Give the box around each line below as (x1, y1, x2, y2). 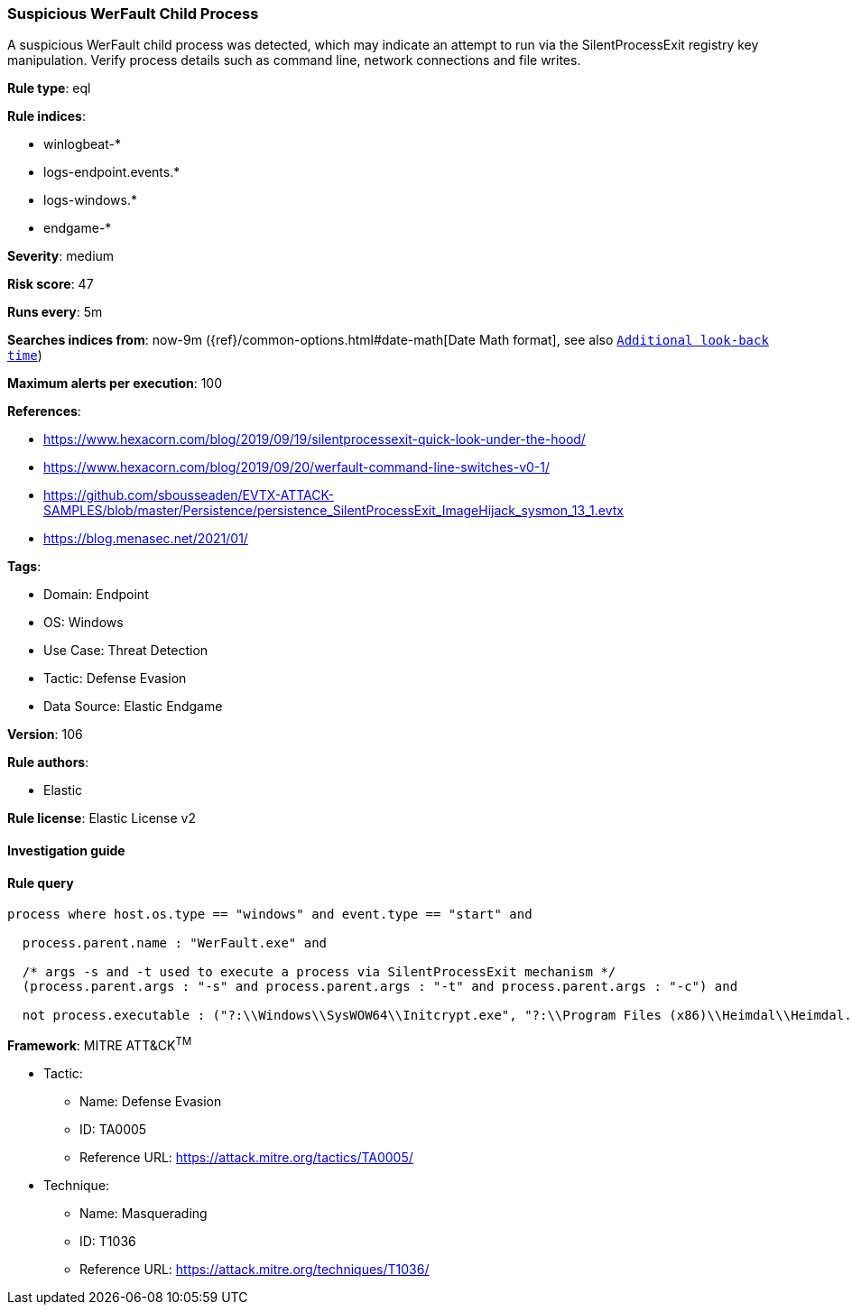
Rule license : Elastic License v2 (7, 810, 196, 827)
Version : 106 (7, 726, 83, 743)
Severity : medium (7, 248, 115, 264)
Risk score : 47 (7, 276, 94, 292)
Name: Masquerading (79, 1205, 208, 1221)
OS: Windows (43, 614, 124, 631)
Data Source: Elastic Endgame (43, 698, 223, 715)
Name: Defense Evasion (79, 1093, 222, 1109)
